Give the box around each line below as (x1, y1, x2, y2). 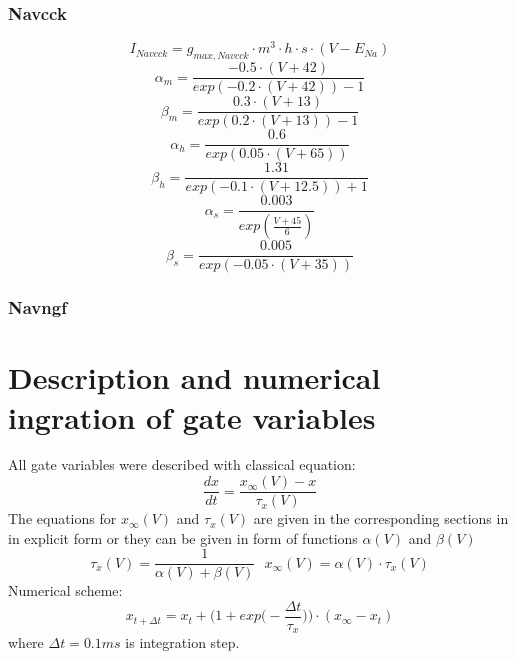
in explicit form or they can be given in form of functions (8, 527, 358, 548)
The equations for (8, 508, 117, 529)
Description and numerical (8, 357, 381, 398)
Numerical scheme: (8, 580, 123, 601)
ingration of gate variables (8, 396, 376, 437)
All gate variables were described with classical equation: (8, 454, 356, 475)
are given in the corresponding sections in (253, 508, 509, 529)
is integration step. (125, 632, 240, 653)
